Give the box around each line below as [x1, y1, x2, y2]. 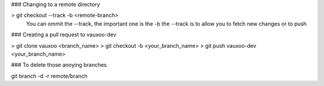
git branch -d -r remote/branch [11, 72, 88, 79]
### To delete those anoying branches [11, 62, 107, 69]
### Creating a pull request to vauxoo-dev [11, 31, 116, 38]
